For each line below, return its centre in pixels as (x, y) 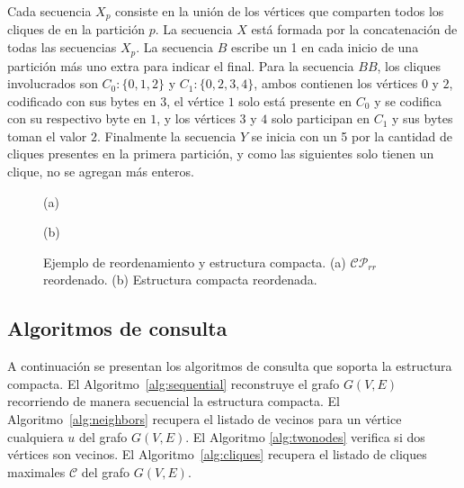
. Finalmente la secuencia (166, 136)
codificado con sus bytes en (82, 100)
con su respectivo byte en (77, 118)
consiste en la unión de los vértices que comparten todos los (280, 11)
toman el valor (47, 136)
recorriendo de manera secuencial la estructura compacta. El (174, 401)
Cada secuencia (49, 11)
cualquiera (36, 436)
